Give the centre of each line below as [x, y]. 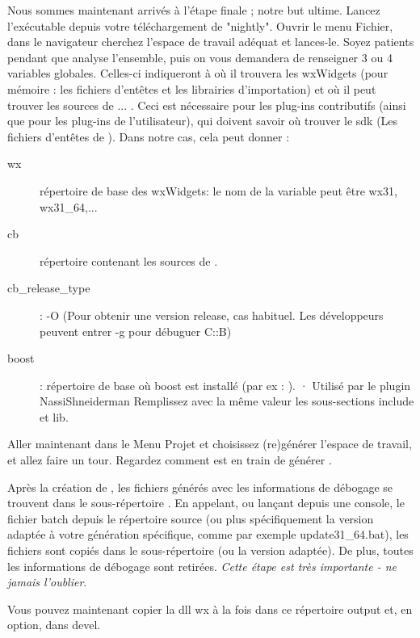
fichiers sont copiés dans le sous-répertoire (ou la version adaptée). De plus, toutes [210, 550]
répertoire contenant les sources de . [129, 260]
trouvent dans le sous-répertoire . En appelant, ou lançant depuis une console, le [206, 503]
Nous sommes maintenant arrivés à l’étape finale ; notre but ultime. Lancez [194, 10]
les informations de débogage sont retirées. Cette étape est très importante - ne [202, 566]
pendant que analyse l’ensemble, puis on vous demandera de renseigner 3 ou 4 [200, 57]
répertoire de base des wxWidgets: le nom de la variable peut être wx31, [218, 190]
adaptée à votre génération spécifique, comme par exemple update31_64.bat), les [208, 534]
